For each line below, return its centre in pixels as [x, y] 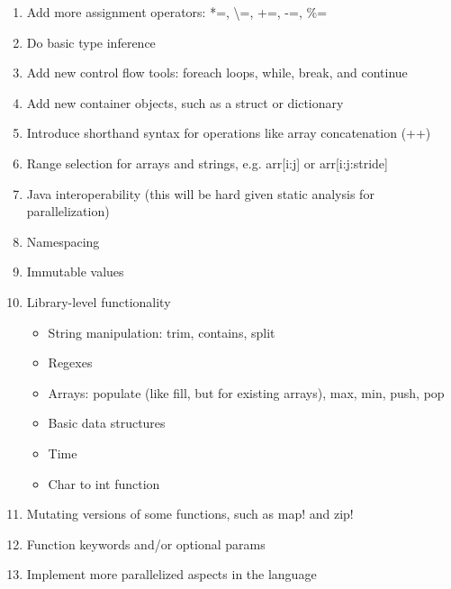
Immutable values [75, 272]
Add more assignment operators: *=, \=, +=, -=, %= [177, 12]
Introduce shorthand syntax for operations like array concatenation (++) [229, 133]
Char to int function [104, 483]
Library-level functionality [99, 301]
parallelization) [68, 211]
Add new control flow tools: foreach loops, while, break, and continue [217, 72]
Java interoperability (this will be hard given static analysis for [200, 193]
